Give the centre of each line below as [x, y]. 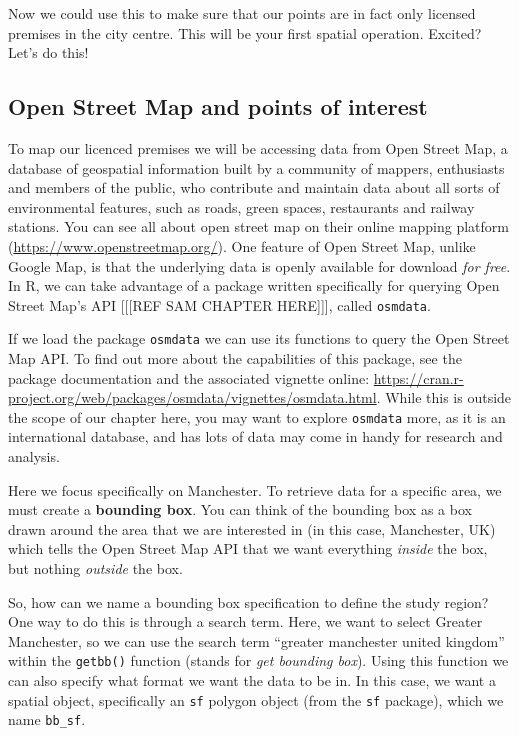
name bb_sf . [47, 719]
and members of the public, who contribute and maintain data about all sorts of [254, 187]
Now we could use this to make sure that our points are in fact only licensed [242, 13]
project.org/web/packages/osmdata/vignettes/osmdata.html [192, 397]
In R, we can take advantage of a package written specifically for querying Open [254, 285]
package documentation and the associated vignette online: [189, 377]
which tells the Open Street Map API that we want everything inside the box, [248, 548]
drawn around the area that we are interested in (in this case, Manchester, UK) [252, 528]
